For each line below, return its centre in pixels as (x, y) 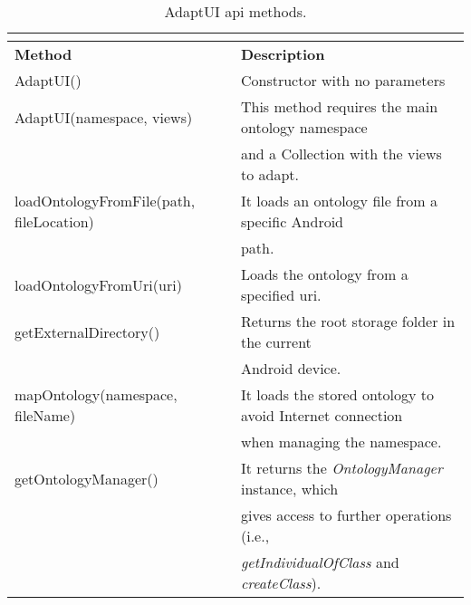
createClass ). (281, 583)
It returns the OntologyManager (341, 468)
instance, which (289, 489)
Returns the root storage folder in (348, 321)
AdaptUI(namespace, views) (104, 117)
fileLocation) (54, 221)
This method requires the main (339, 106)
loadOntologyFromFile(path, (105, 201)
